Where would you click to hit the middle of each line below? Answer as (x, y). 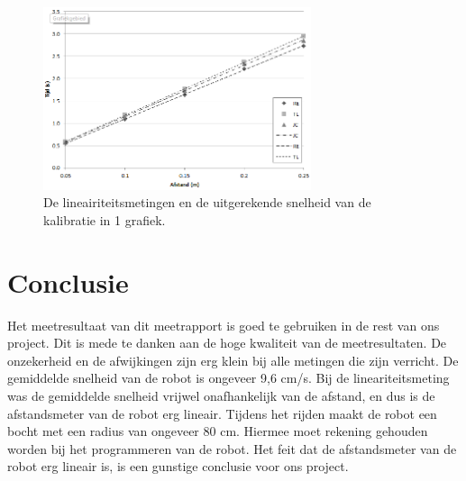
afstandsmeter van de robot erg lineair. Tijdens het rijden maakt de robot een (222, 413)
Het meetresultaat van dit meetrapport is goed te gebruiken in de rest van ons (224, 325)
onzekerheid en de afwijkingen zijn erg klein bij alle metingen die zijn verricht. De (233, 360)
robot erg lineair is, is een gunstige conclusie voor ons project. (178, 466)
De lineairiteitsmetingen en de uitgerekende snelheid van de (207, 202)
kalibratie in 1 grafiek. (105, 219)
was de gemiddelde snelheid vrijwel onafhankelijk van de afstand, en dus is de (221, 395)
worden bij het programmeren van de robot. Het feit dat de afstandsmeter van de (232, 448)
